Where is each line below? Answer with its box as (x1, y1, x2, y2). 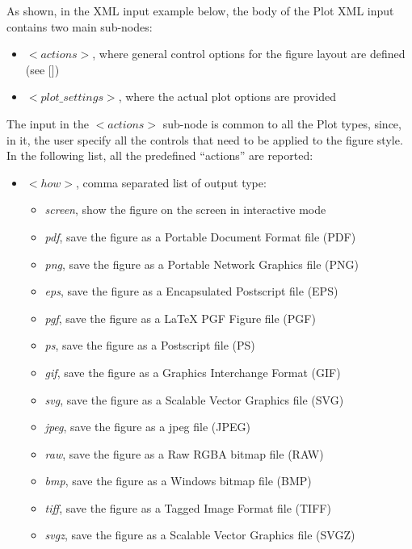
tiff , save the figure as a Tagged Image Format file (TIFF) (44, 499, 331, 516)
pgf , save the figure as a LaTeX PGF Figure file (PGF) (44, 309, 316, 326)
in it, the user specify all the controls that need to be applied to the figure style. (6, 131, 403, 148)
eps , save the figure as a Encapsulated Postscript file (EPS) (44, 283, 338, 300)
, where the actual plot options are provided (118, 88, 336, 105)
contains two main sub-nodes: (6, 18, 153, 35)
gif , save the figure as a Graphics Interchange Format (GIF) (44, 363, 341, 380)
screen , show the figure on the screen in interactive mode (44, 201, 326, 218)
